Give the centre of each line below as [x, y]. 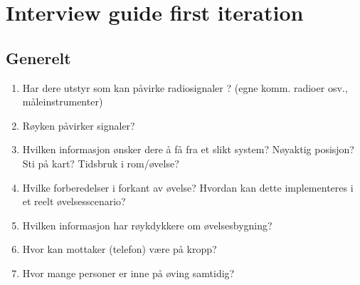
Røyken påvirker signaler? [79, 125]
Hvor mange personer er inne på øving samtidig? [128, 273]
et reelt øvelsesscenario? [74, 201]
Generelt [38, 57]
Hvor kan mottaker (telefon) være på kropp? [120, 249]
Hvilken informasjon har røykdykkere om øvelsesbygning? [147, 225]
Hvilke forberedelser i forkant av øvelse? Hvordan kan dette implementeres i [188, 187]
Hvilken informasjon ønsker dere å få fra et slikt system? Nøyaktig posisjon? [188, 149]
